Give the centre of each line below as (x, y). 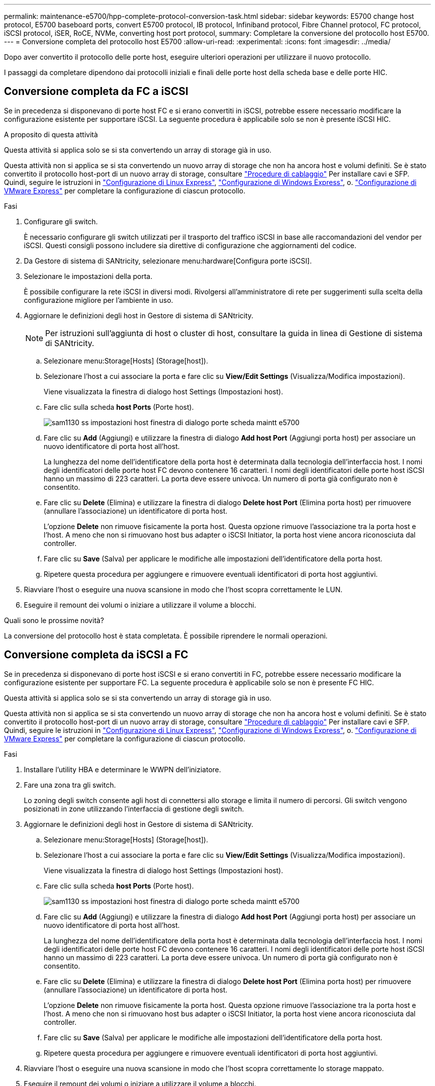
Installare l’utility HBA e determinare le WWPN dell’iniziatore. (123, 769)
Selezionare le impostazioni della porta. (88, 276)
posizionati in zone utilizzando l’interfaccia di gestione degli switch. (134, 809)
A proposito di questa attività (51, 134)
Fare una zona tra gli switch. (70, 785)
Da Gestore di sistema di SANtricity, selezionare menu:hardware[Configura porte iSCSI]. (168, 261)
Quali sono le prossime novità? (54, 620)
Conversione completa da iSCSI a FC (96, 655)
